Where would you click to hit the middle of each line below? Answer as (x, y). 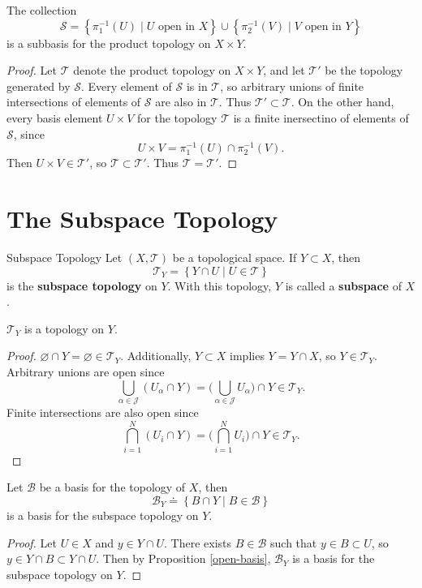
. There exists (198, 542)
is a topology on (65, 328)
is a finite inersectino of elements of (321, 117)
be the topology (364, 70)
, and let (284, 70)
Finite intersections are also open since (103, 412)
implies (247, 356)
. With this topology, (220, 285)
